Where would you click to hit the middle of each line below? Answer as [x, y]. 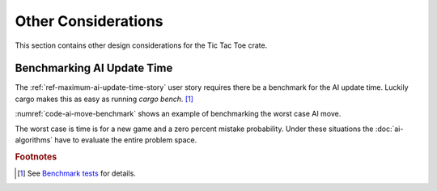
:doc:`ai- [389, 129]
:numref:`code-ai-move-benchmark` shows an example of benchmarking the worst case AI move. [178, 114]
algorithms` [34, 140]
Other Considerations [89, 21]
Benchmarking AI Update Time [94, 68]
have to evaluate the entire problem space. [125, 140]
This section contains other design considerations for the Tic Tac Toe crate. [141, 45]
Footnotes [36, 156]
